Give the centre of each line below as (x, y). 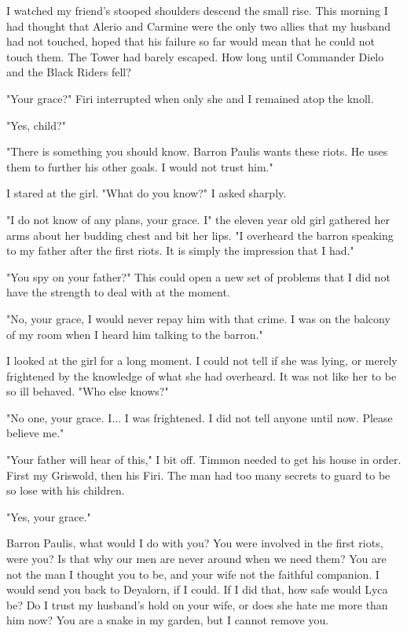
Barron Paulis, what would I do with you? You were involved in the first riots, (195, 543)
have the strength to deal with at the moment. (118, 292)
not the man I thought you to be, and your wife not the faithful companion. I (193, 574)
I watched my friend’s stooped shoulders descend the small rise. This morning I (197, 10)
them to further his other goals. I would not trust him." (140, 166)
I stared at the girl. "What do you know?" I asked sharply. (147, 193)
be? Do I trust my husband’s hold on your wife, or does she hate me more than (197, 604)
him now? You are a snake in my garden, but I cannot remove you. (168, 620)
